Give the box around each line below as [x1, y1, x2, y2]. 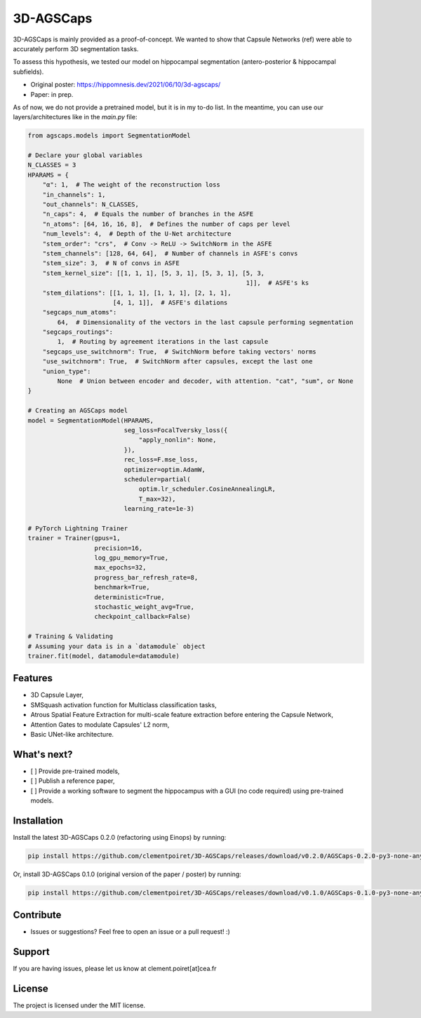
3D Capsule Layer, [30, 691, 84, 699]
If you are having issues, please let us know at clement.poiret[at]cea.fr [13, 965, 217, 973]
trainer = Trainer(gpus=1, [27, 534, 121, 542]
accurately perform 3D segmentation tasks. [13, 44, 139, 53]
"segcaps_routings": [42, 328, 114, 336]
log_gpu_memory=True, [94, 554, 168, 562]
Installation [13, 815, 63, 826]
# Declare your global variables [27, 152, 143, 159]
